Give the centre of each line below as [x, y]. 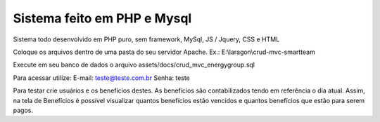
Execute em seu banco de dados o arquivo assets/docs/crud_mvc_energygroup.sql [134, 65]
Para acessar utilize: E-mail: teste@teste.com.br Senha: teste [101, 78]
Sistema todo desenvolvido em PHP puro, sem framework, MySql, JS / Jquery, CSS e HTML [146, 39]
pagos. [23, 110]
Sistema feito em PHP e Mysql [102, 18]
